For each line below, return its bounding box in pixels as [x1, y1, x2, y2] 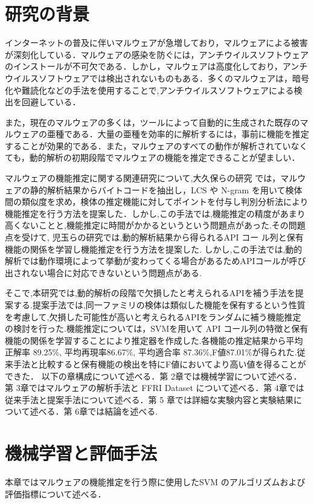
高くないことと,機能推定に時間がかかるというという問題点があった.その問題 [5, 219, 306, 231]
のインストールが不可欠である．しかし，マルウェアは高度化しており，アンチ [5, 60, 308, 73]
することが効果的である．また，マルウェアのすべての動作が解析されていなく [5, 139, 308, 152]
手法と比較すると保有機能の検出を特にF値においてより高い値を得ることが [13, 357, 306, 370]
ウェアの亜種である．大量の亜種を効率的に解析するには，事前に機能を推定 [13, 128, 309, 140]
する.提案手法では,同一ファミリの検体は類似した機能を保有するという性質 [13, 299, 306, 311]
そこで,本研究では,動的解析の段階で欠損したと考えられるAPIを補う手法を [5, 286, 295, 299]
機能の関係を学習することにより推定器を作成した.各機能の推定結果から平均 [5, 334, 303, 346]
